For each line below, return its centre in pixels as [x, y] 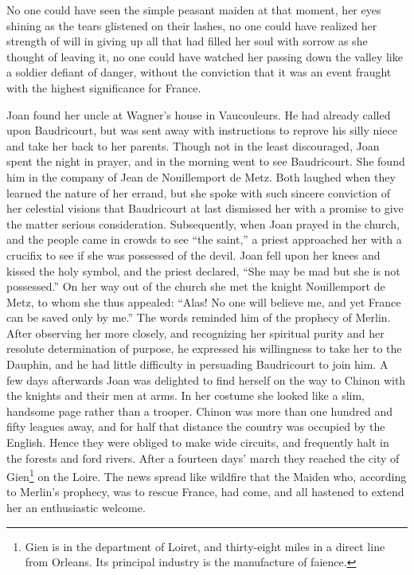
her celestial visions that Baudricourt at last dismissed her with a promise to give [205, 208]
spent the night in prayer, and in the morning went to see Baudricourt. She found [206, 161]
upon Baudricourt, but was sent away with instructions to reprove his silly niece [202, 130]
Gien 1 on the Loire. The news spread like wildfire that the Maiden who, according [207, 475]
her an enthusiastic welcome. [76, 508]
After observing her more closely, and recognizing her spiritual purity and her [195, 332]
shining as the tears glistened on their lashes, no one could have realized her [192, 25]
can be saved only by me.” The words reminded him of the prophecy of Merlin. [199, 317]
